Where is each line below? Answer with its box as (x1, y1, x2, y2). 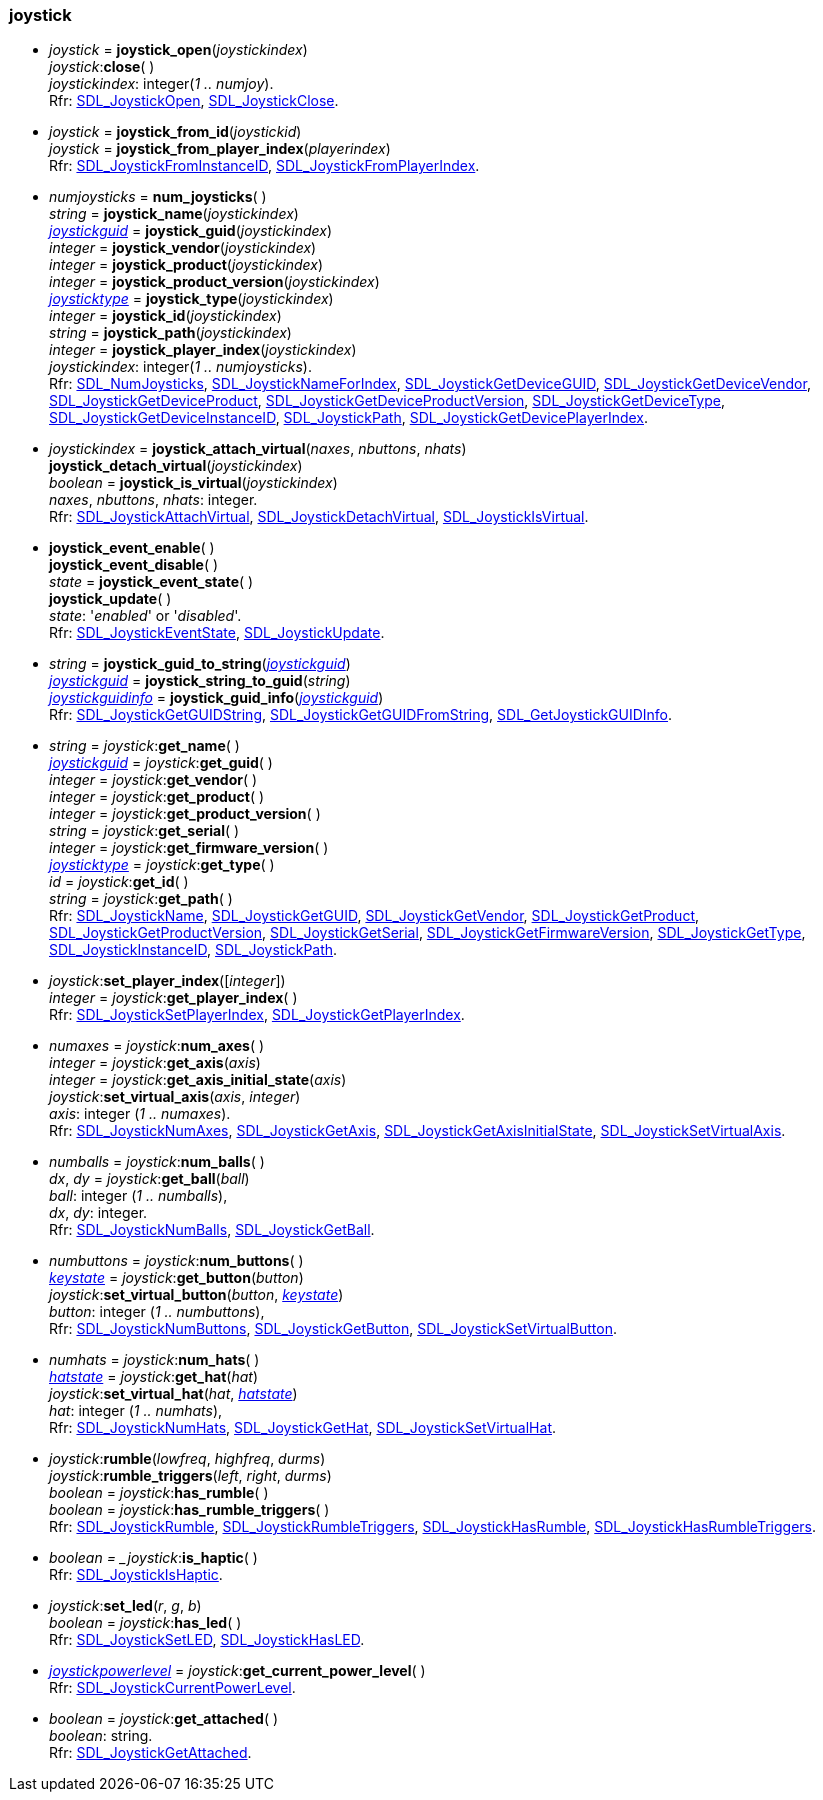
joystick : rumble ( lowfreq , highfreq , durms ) (49, 1450, 326, 1468)
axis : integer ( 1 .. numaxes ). (49, 1105, 231, 1123)
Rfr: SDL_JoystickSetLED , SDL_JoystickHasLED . (49, 1631, 365, 1649)
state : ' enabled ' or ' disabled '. (49, 607, 242, 625)
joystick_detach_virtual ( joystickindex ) (49, 457, 303, 475)
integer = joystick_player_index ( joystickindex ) (49, 341, 357, 359)
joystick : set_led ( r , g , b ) (49, 1597, 202, 1615)
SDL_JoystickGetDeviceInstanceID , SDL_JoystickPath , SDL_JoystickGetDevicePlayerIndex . (49, 409, 649, 427)
